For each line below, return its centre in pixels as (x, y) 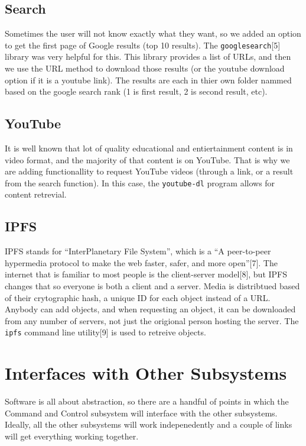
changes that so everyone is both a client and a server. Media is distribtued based (152, 286)
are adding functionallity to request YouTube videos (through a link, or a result (149, 171)
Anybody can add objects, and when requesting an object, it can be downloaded (150, 309)
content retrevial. (36, 194)
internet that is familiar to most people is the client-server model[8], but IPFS (146, 274)
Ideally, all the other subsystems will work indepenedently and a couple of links (149, 424)
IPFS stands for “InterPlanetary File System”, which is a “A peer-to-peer (138, 251)
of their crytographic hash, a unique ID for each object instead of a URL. (138, 297)
